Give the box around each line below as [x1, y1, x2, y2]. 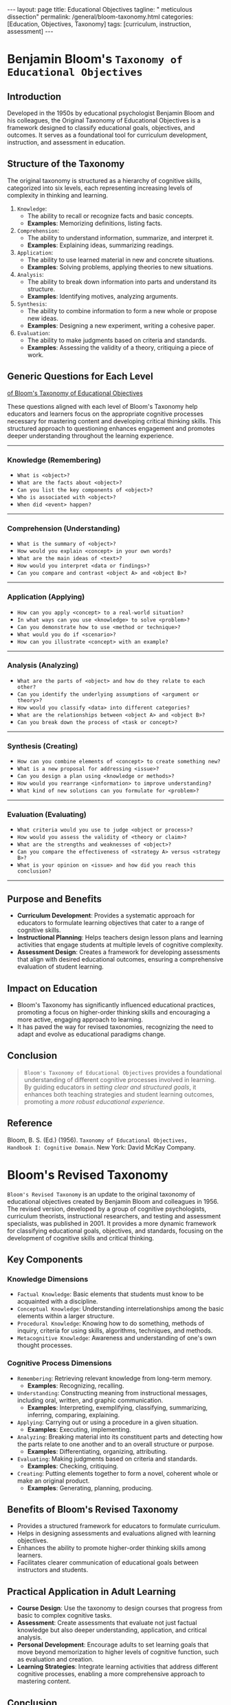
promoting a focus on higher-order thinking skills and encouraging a [16, 1008, 211, 1017]
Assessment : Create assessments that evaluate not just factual [16, 1619, 197, 1627]
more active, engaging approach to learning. [16, 1015, 143, 1024]
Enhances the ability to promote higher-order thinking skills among [16, 1544, 206, 1552]
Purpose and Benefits [7, 893, 102, 904]
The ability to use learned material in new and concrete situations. [27, 255, 214, 264]
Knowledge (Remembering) [7, 455, 102, 465]
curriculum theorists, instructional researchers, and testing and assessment [7, 1211, 221, 1220]
